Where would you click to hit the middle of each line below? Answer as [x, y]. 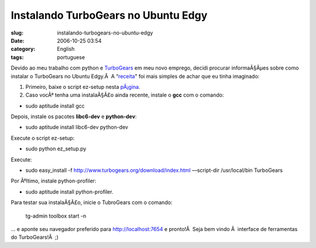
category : [23, 49]
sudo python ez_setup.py [56, 149]
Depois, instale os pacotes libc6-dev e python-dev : [74, 116]
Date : [18, 40]
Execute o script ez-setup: [43, 138]
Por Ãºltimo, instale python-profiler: [54, 181]
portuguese [71, 57]
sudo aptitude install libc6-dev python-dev [77, 127]
